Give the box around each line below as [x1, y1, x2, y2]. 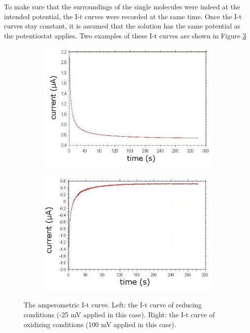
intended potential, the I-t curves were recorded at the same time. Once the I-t [4, 11, 242, 21]
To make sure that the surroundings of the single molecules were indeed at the [4, 1, 241, 11]
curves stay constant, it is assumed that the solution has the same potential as [4, 21, 241, 31]
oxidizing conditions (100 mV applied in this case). [24, 319, 176, 329]
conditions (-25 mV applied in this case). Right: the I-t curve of [24, 309, 215, 320]
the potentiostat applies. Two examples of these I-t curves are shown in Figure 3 [4, 30, 246, 40]
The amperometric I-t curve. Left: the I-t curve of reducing [24, 300, 202, 310]
